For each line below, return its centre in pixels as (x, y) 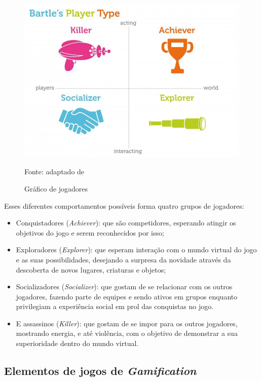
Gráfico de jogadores (56, 188)
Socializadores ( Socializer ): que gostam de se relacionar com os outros (124, 287)
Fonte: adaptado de (54, 172)
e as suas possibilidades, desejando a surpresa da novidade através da (123, 259)
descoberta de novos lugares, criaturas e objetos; (91, 269)
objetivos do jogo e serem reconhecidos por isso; (90, 232)
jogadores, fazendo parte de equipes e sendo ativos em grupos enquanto (127, 296)
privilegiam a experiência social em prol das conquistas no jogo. (115, 306)
